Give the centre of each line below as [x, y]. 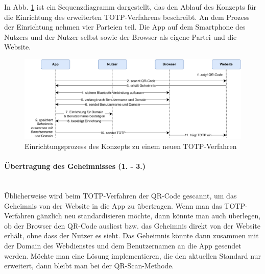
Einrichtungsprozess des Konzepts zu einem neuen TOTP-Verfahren [131, 146]
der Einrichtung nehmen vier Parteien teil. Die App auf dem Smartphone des [125, 27]
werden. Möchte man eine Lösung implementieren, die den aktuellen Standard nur [132, 255]
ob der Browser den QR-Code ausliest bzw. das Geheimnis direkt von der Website [132, 225]
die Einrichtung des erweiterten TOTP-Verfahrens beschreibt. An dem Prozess [127, 17]
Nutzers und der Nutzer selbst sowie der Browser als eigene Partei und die [121, 36]
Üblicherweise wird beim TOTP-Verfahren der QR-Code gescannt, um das [121, 196]
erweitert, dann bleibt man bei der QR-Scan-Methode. [89, 266]
